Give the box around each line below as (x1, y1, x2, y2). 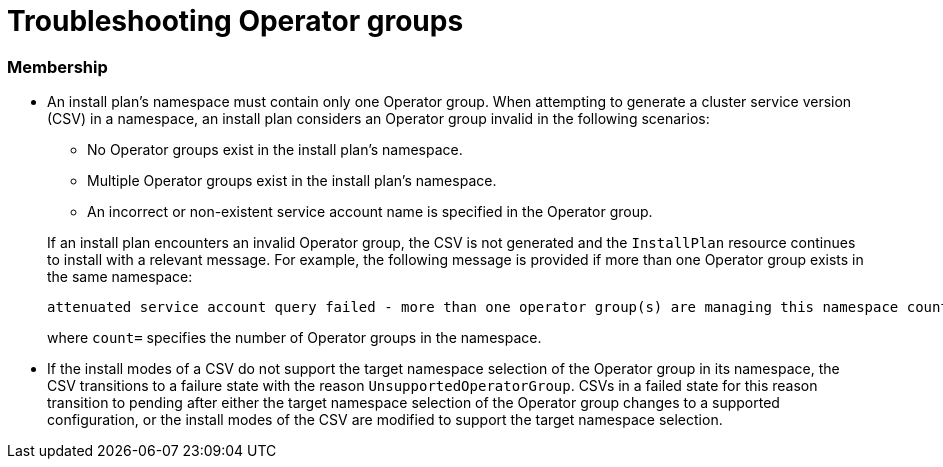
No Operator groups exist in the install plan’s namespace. (87, 141, 463, 159)
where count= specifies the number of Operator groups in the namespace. (47, 329, 542, 347)
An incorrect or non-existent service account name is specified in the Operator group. (87, 203, 653, 221)
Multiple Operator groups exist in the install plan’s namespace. (87, 172, 497, 190)
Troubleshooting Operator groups (7, 4, 464, 38)
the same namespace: (47, 268, 193, 286)
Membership (7, 56, 108, 77)
